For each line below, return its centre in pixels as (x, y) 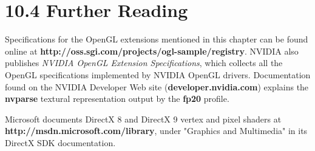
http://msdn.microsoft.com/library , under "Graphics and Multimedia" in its (156, 131)
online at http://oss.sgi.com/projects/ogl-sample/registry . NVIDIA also (152, 51)
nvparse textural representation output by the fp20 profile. (117, 99)
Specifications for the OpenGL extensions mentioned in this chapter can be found (157, 39)
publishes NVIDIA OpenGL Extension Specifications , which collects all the (144, 63)
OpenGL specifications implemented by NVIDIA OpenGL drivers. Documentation (158, 74)
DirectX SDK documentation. (60, 142)
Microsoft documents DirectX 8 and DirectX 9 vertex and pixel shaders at (143, 119)
